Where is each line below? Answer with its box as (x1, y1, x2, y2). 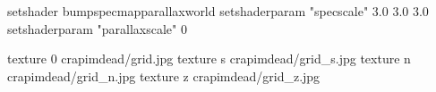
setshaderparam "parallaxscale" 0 (7, 19, 187, 38)
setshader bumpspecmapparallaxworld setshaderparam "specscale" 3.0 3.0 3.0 (7, 2, 429, 20)
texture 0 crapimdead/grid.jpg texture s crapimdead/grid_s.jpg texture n (7, 49, 411, 68)
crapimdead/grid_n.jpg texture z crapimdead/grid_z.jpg (7, 66, 321, 85)
